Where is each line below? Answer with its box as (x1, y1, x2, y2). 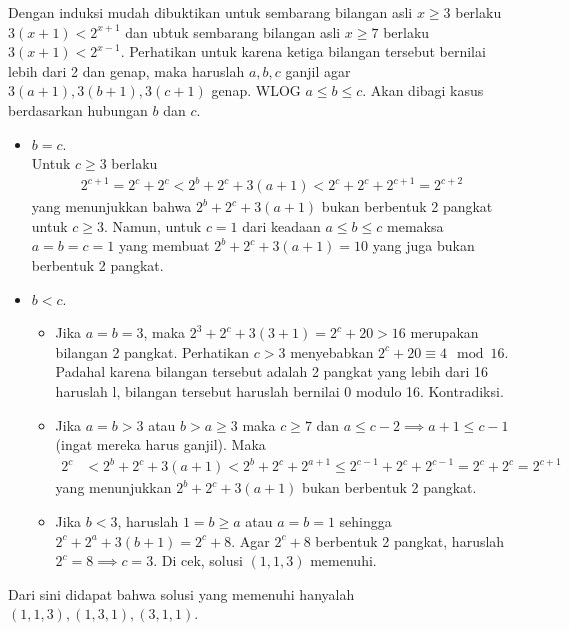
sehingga (339, 510, 392, 531)
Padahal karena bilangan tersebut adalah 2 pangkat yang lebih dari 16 (55, 361, 489, 382)
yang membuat (118, 235, 210, 256)
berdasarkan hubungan (8, 99, 148, 120)
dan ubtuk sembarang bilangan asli (125, 21, 341, 42)
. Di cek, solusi (153, 550, 243, 571)
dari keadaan (242, 215, 321, 236)
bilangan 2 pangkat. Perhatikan (55, 341, 250, 362)
